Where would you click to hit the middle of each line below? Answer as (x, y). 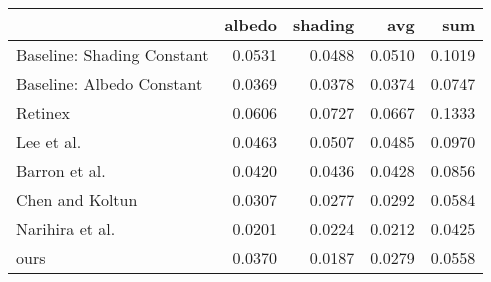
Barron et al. (61, 170)
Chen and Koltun (77, 199)
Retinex (43, 112)
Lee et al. (49, 141)
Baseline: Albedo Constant (109, 83)
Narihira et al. (66, 228)
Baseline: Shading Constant (112, 54)
